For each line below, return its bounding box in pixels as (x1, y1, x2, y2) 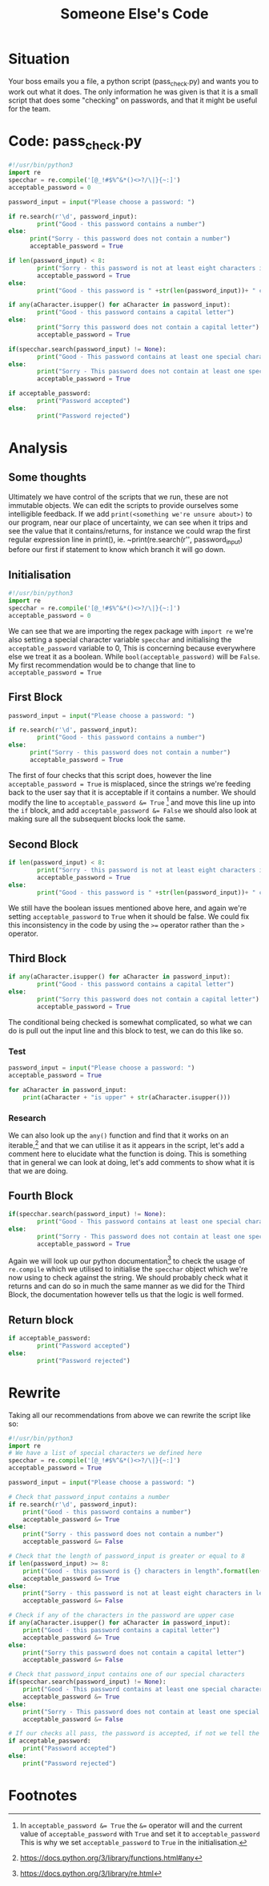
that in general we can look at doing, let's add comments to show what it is (8, 1157, 255, 1167)
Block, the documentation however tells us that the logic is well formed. (8, 1290, 244, 1300)
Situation (8, 50, 70, 68)
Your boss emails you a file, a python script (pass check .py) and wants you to (8, 76, 259, 88)
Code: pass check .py (8, 131, 143, 153)
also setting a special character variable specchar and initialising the (8, 635, 232, 644)
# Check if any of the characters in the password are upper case (8, 1611, 235, 1619)
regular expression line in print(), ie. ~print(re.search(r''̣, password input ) (8, 534, 243, 546)
